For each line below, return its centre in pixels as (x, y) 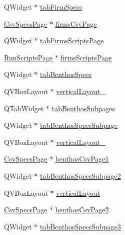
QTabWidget (24, 108)
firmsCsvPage (76, 23)
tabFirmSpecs (61, 7)
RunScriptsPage (28, 57)
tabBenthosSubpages (83, 108)
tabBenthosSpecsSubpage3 (80, 226)
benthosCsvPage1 (82, 159)
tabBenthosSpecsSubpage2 (80, 175)
